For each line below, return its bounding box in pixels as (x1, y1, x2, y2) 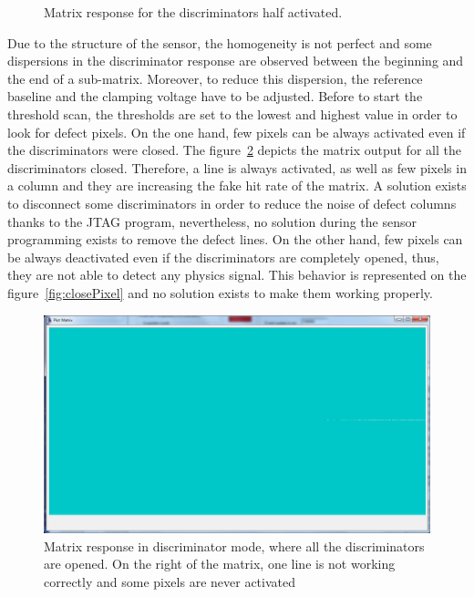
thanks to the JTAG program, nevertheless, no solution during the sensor (7, 211, 417, 231)
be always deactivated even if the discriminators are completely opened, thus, (7, 247, 439, 266)
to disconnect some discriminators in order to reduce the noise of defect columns (7, 193, 457, 212)
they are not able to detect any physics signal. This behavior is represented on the (7, 265, 467, 284)
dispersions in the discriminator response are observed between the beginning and (7, 51, 464, 70)
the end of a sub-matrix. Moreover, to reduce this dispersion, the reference (7, 68, 423, 87)
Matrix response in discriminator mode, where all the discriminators (44, 536, 425, 555)
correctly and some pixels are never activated (44, 572, 295, 592)
